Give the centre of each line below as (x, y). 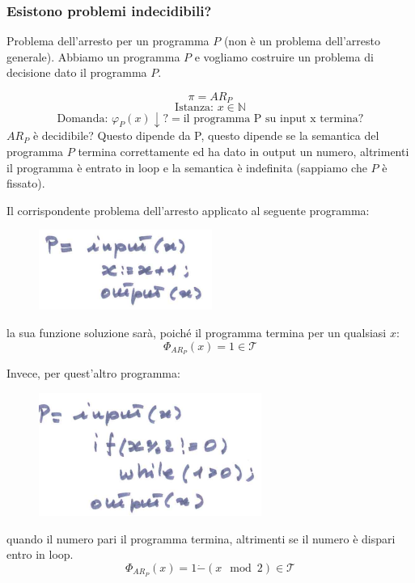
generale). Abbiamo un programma (93, 56)
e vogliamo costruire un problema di (284, 56)
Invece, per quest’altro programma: (93, 373)
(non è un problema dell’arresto (302, 41)
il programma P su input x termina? (273, 118)
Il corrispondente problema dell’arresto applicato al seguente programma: (188, 210)
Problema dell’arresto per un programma (108, 41)
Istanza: (195, 108)
